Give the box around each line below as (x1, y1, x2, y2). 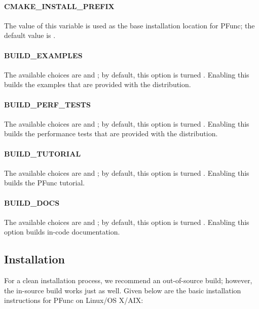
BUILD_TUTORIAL (4, 148, 81, 159)
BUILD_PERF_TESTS (4, 99, 91, 109)
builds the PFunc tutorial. (4, 177, 85, 188)
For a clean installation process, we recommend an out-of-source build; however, (4, 275, 252, 286)
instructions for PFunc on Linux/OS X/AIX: (4, 295, 143, 305)
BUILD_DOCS (4, 197, 60, 208)
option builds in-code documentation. (4, 226, 120, 237)
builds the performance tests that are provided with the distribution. (4, 128, 218, 139)
